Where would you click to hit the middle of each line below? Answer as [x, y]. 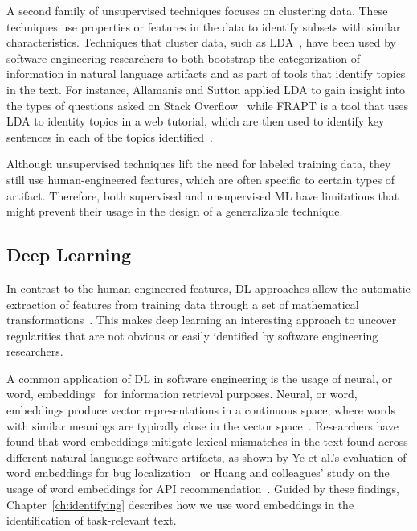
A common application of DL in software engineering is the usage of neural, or [200, 378]
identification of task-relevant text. [92, 520]
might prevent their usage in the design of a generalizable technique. [175, 211]
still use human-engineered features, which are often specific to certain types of [201, 179]
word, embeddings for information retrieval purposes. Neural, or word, [182, 394]
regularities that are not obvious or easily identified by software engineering [192, 335]
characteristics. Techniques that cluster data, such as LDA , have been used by [201, 42]
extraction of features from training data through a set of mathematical [183, 304]
